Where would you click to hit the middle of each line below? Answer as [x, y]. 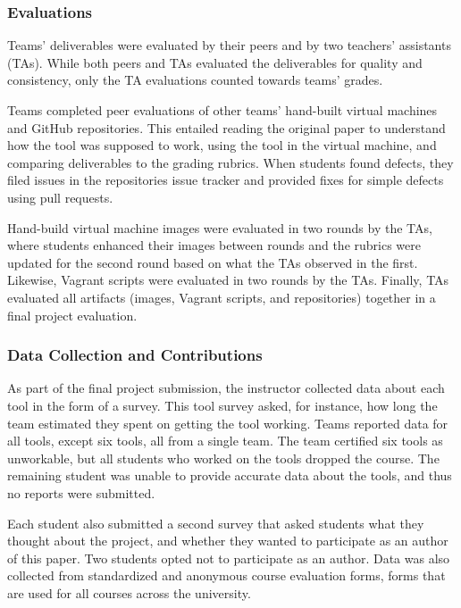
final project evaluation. [72, 315]
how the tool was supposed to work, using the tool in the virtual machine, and [222, 145]
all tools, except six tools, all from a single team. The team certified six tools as [225, 441]
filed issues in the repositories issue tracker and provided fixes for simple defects [226, 180]
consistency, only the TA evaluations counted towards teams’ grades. [195, 80]
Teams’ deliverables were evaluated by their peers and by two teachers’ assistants [229, 45]
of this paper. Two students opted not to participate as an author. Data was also [229, 558]
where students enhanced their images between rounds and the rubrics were [214, 245]
